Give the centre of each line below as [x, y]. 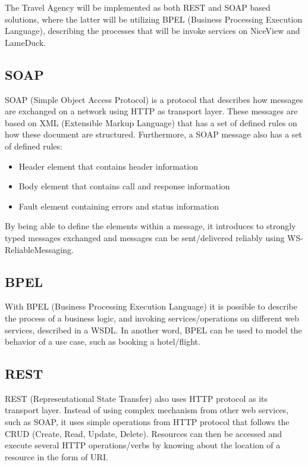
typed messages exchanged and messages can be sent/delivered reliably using [145, 237]
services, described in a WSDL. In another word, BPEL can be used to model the [153, 330]
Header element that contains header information [108, 166]
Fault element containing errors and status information [119, 206]
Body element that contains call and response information [124, 186]
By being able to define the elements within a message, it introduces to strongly [150, 226]
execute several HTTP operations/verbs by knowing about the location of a [143, 445]
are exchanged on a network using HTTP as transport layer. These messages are [151, 111]
